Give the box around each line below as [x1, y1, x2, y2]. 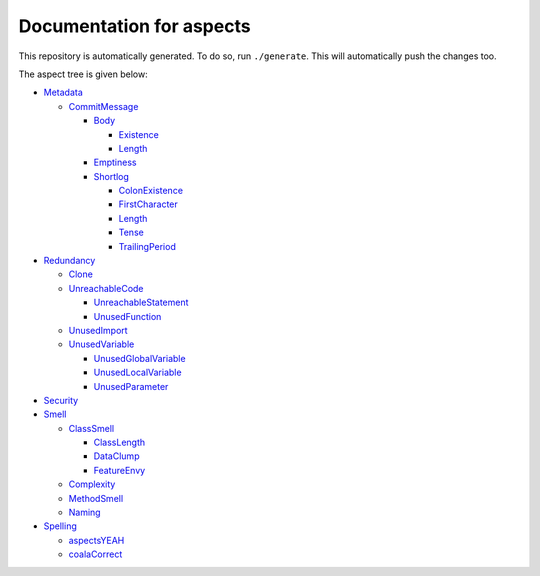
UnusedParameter [93, 380, 169, 392]
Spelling [43, 520, 77, 532]
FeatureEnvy [93, 464, 146, 476]
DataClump [93, 450, 140, 462]
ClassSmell [68, 422, 115, 434]
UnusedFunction [93, 310, 162, 322]
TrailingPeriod [118, 240, 177, 252]
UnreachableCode [68, 282, 144, 294]
